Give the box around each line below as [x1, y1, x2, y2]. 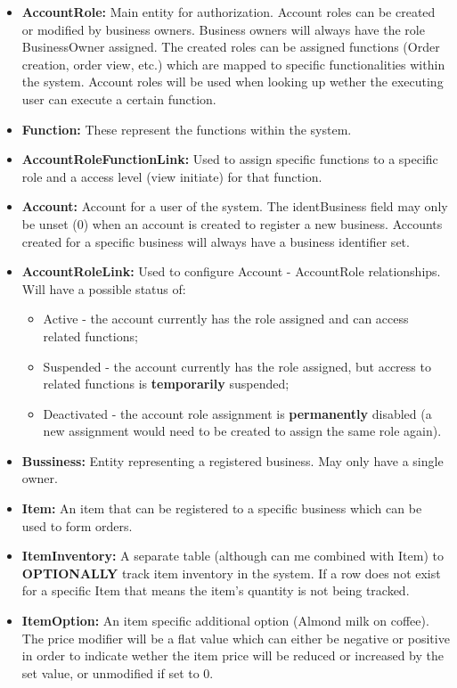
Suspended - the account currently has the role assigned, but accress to [43, 356, 431, 375]
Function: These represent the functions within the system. [21, 119, 352, 138]
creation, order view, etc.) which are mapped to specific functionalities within [21, 54, 445, 73]
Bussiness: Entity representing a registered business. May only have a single [21, 451, 444, 470]
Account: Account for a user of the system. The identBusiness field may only [21, 197, 448, 216]
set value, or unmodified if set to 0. [21, 663, 214, 682]
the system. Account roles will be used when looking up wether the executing [21, 72, 444, 91]
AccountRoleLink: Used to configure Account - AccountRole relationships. [21, 262, 441, 281]
